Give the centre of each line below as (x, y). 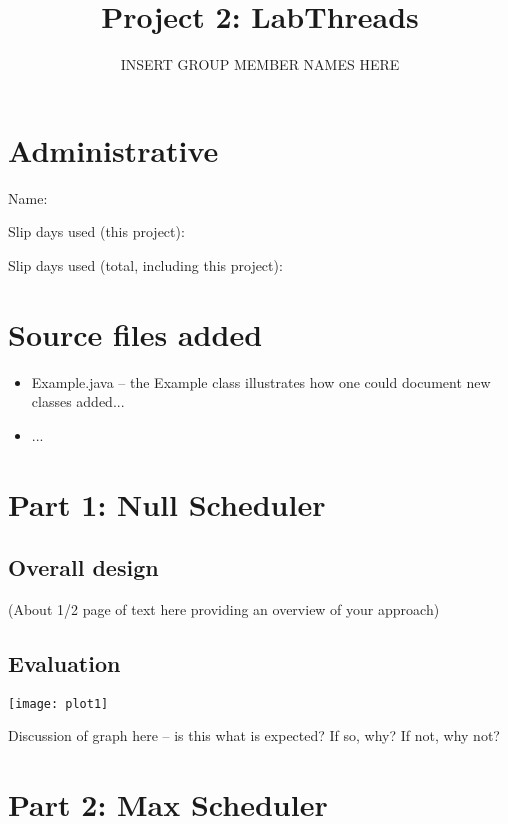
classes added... (78, 401)
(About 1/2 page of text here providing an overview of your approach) (224, 608)
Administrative (113, 149)
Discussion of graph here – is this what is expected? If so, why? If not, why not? (254, 735)
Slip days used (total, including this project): (145, 264)
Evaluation (64, 662)
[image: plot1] (58, 703)
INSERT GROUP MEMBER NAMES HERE (260, 64)
